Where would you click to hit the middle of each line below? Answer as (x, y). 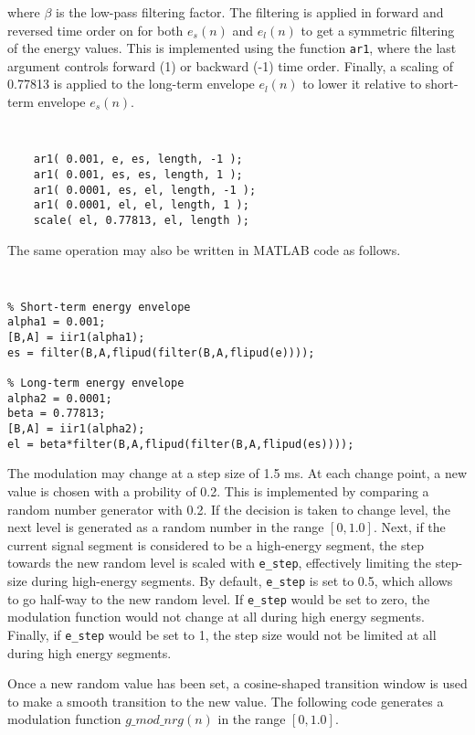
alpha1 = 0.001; (57, 322)
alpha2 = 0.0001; (60, 398)
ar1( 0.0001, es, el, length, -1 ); (145, 190)
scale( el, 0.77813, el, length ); (141, 220)
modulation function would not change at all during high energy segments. (216, 617)
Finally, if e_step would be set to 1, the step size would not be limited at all (222, 634)
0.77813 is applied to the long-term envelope (131, 84)
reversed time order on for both (95, 30)
